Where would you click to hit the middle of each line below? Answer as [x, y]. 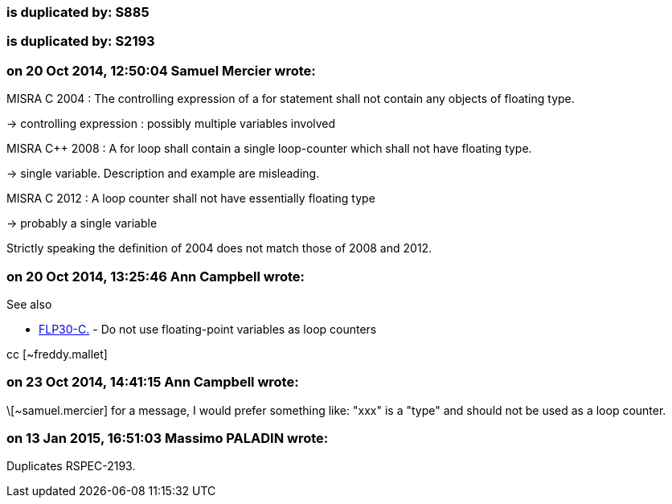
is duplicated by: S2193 [81, 41]
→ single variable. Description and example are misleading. [163, 174]
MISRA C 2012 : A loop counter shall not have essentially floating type [191, 199]
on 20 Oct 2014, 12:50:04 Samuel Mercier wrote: [161, 70]
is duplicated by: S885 [78, 12]
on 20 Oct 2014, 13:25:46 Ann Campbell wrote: [156, 276]
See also [29, 304]
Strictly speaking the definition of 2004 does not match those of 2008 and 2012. [219, 248]
